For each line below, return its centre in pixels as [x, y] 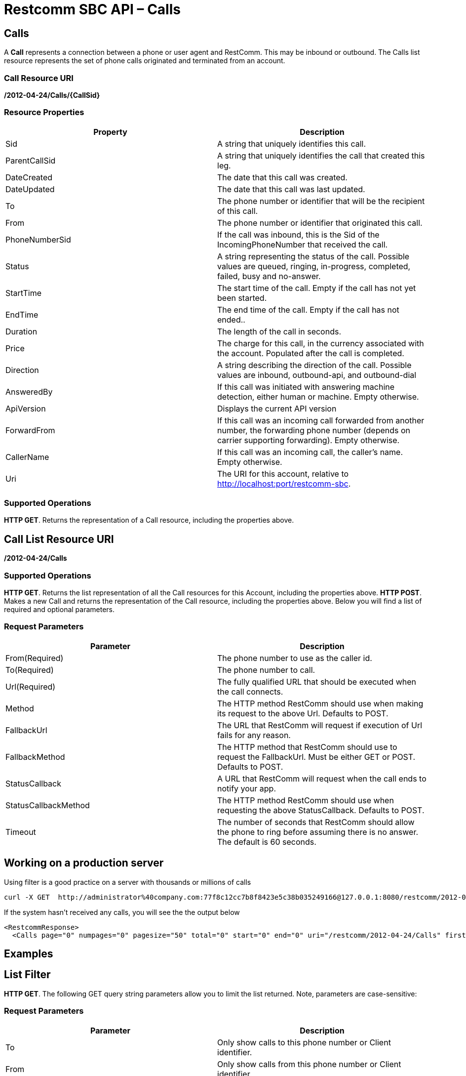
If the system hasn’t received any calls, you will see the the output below [122, 912]
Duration [21, 331]
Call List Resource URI [59, 539]
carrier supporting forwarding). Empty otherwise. [309, 440]
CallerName [27, 457]
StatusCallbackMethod [48, 805]
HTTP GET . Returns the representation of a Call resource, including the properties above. [149, 520]
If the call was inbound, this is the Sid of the [298, 234]
